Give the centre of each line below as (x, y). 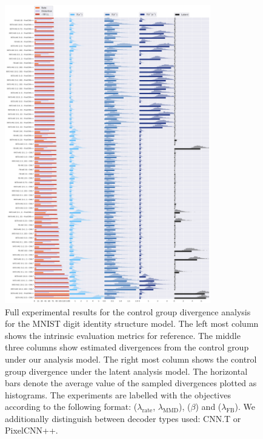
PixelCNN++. (32, 430)
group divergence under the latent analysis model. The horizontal (126, 371)
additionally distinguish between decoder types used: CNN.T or (123, 418)
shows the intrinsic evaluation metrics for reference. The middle (123, 335)
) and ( (208, 407)
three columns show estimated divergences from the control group (127, 347)
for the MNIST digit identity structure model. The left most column (132, 323)
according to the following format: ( (71, 407)
